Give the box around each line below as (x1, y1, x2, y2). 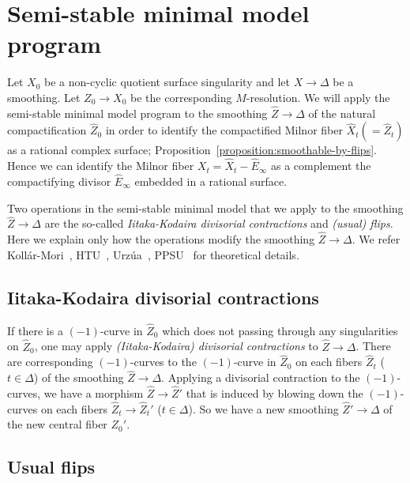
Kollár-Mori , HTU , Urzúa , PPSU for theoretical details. (7, 246, 299, 262)
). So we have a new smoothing (188, 400, 339, 417)
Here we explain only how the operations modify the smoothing (7, 231, 315, 247)
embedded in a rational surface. (134, 172, 288, 189)
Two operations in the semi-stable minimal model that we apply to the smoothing (7, 199, 404, 216)
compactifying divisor (7, 172, 111, 189)
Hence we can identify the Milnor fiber (7, 157, 194, 174)
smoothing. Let (7, 89, 81, 105)
